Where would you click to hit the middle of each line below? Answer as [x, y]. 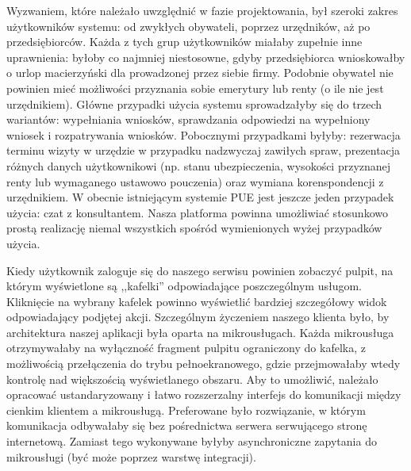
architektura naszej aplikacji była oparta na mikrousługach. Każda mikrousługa [200, 332]
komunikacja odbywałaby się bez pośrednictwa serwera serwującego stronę [187, 425]
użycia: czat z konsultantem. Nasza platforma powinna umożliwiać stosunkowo [197, 212]
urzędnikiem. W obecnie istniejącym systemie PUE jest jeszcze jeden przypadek [200, 197]
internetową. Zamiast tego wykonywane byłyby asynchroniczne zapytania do [192, 441]
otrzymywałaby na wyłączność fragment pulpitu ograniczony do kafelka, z [186, 348]
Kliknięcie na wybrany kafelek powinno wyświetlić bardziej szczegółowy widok [197, 301]
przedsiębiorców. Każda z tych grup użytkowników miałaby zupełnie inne [184, 42]
